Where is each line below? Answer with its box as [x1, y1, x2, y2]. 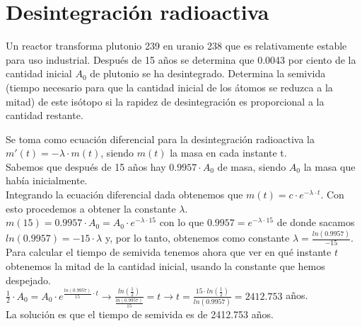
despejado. [6, 272, 51, 287]
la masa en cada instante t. [170, 145, 287, 160]
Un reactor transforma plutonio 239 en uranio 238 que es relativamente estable [6, 38, 347, 53]
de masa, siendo [217, 159, 286, 174]
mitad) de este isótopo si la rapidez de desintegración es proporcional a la [6, 94, 325, 108]
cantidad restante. [6, 108, 83, 123]
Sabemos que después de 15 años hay [6, 159, 166, 174]
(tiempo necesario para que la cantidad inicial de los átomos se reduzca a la [6, 79, 333, 94]
